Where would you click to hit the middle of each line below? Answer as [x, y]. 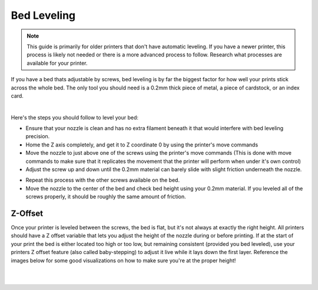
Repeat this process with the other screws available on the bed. [102, 180]
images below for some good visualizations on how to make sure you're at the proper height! [123, 260]
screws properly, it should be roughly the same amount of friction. [106, 196]
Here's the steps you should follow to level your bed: [74, 117]
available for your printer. [57, 63]
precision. [38, 136]
